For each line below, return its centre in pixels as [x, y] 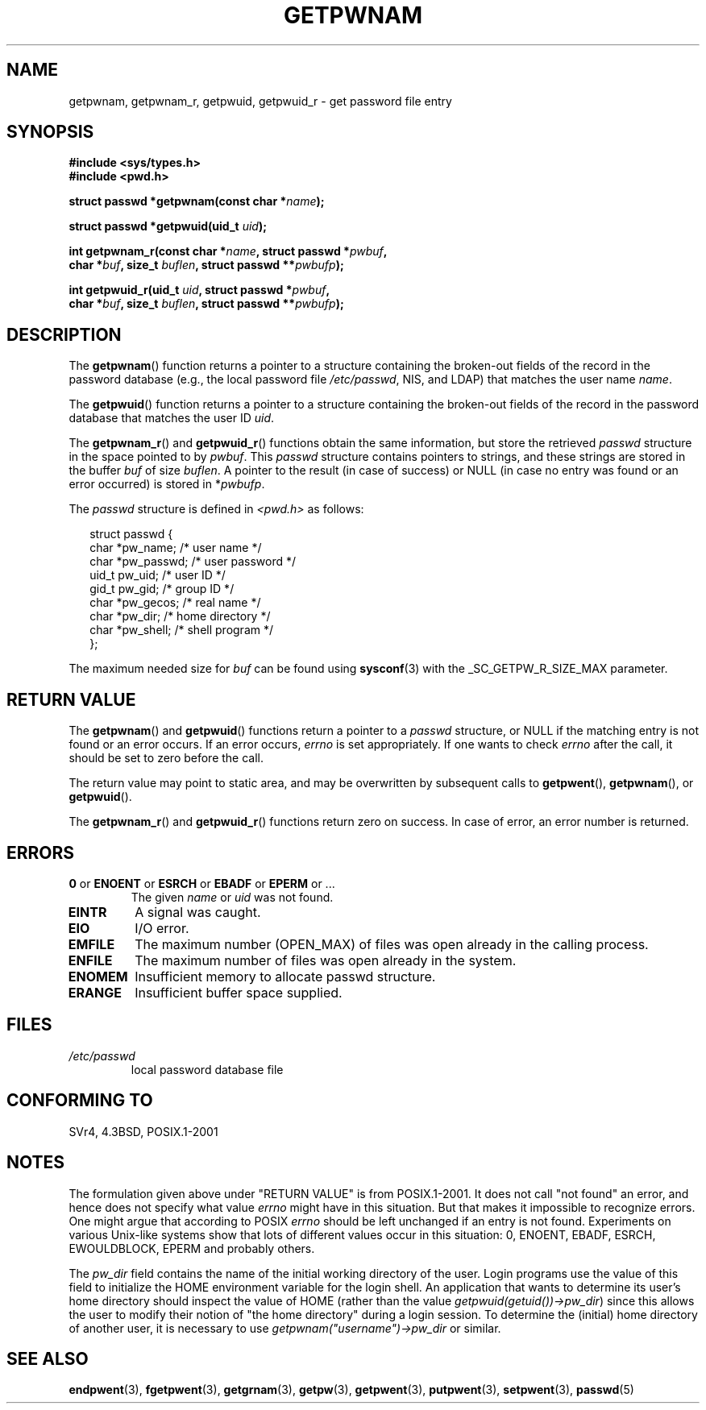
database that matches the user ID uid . [172, 418]
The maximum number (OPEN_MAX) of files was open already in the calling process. [392, 944]
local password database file [207, 1069]
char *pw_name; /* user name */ [176, 548]
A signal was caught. [198, 912]
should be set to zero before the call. [166, 758]
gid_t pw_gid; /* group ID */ [162, 589]
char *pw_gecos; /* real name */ [175, 603]
